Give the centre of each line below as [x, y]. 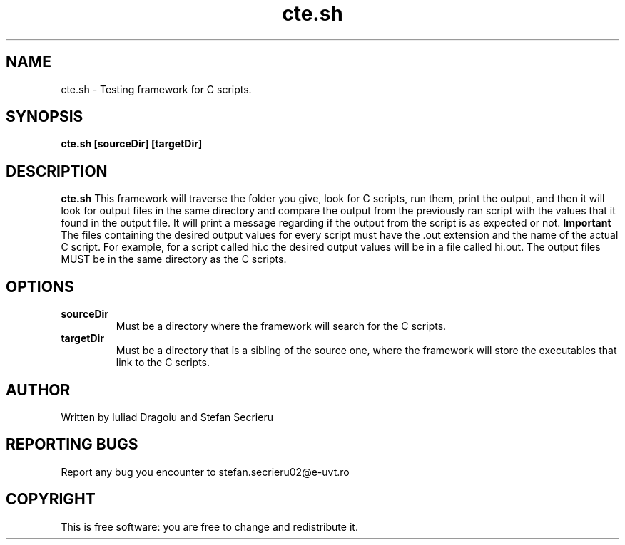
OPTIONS [40, 286]
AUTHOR [38, 390]
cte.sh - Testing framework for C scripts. [156, 89]
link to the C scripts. [163, 363]
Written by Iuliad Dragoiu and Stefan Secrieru [167, 417]
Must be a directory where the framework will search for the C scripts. [281, 326]
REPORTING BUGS [72, 445]
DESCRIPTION [57, 171]
